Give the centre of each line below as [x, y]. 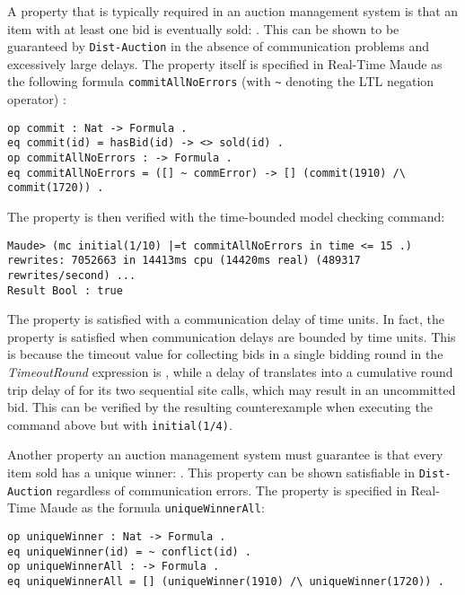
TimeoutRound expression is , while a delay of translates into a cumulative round [230, 371]
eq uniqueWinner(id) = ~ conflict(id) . [130, 551]
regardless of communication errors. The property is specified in [232, 490]
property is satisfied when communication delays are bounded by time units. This [232, 336]
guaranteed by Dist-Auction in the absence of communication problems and [218, 46]
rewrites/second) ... [72, 275]
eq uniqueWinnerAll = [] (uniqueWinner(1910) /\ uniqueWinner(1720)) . [226, 581]
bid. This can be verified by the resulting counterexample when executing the [220, 407]
